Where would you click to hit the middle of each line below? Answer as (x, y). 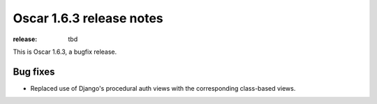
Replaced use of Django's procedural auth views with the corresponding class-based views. (163, 88)
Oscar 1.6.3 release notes (88, 18)
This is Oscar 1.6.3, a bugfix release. (65, 52)
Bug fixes (34, 72)
